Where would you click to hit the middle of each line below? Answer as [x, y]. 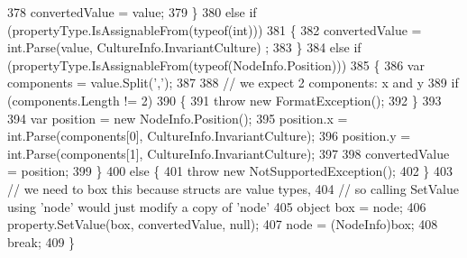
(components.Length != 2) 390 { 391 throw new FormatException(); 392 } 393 [224, 100]
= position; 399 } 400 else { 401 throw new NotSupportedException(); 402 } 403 [230, 171]
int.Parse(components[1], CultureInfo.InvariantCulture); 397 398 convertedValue [229, 153]
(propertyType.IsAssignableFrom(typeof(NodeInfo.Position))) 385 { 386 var [216, 64]
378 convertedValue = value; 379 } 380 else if [132, 12]
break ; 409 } [41, 241]
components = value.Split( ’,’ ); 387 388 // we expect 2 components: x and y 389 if [233, 83]
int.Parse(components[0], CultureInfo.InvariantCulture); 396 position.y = [209, 136]
